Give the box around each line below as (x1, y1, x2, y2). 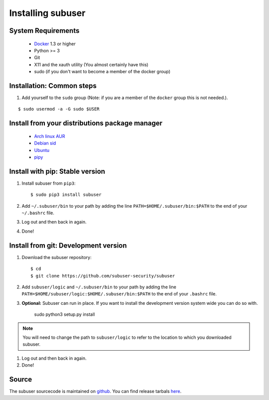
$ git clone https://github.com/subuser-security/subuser (30, 273, 175, 278)
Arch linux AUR (34, 133, 65, 139)
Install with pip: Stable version (9, 167, 106, 175)
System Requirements (9, 26, 80, 35)
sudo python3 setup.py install (34, 311, 95, 317)
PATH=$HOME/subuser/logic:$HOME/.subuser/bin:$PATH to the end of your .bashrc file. (21, 291, 217, 297)
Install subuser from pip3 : (21, 180, 76, 186)
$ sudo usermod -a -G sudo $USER (18, 106, 100, 112)
